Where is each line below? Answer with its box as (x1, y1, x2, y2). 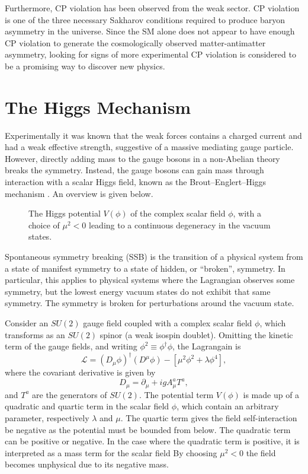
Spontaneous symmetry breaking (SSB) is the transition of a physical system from (5, 250, 303, 263)
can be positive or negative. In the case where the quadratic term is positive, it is (5, 435, 300, 447)
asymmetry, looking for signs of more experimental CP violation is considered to (5, 48, 296, 61)
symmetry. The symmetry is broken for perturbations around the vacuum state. (5, 297, 294, 309)
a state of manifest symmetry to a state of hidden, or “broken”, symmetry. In (5, 262, 285, 274)
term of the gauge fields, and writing (5, 340, 137, 352)
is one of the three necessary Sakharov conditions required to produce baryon (5, 13, 285, 26)
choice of (28, 218, 60, 231)
